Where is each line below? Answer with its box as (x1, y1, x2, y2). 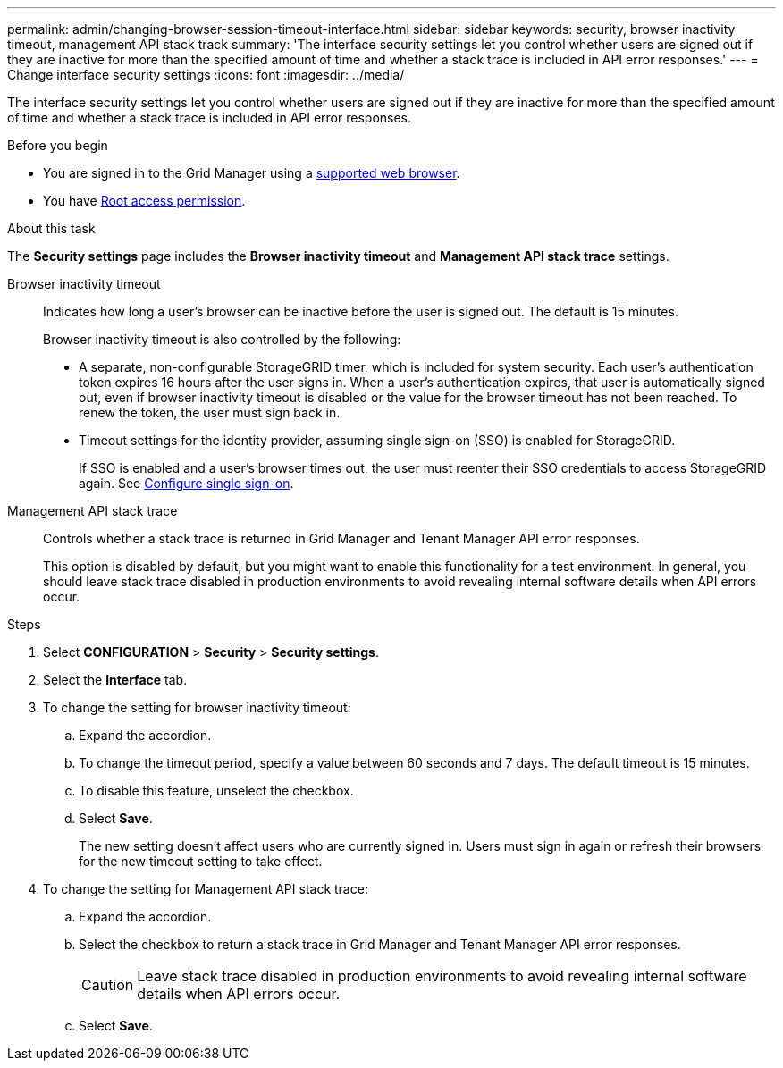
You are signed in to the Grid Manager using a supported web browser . (43, 165, 460, 181)
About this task (7, 221, 96, 236)
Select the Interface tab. (43, 672, 188, 687)
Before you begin (7, 138, 108, 153)
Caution (81, 976, 134, 994)
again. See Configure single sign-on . (79, 475, 294, 491)
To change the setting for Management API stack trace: (43, 881, 368, 896)
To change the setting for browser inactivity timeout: (43, 700, 351, 715)
